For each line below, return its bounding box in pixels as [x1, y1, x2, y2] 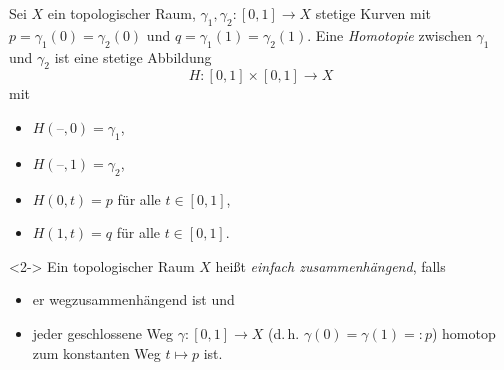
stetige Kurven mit [315, 3, 432, 23]
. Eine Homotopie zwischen [307, 24, 472, 45]
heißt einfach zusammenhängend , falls [215, 255, 446, 276]
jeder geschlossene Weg [32, 322, 174, 343]
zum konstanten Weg [32, 342, 161, 363]
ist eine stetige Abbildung [54, 46, 212, 67]
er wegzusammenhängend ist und [32, 289, 235, 310]
